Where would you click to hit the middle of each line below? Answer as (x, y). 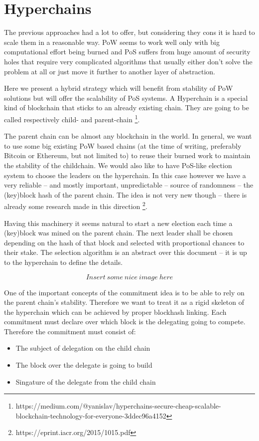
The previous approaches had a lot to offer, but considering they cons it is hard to (129, 32)
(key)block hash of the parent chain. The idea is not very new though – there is (126, 194)
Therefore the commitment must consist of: (70, 331)
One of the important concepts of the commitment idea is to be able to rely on (124, 292)
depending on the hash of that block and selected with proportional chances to (124, 242)
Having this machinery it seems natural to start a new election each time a (118, 223)
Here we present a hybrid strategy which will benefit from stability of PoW (119, 88)
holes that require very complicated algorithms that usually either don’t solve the (128, 61)
